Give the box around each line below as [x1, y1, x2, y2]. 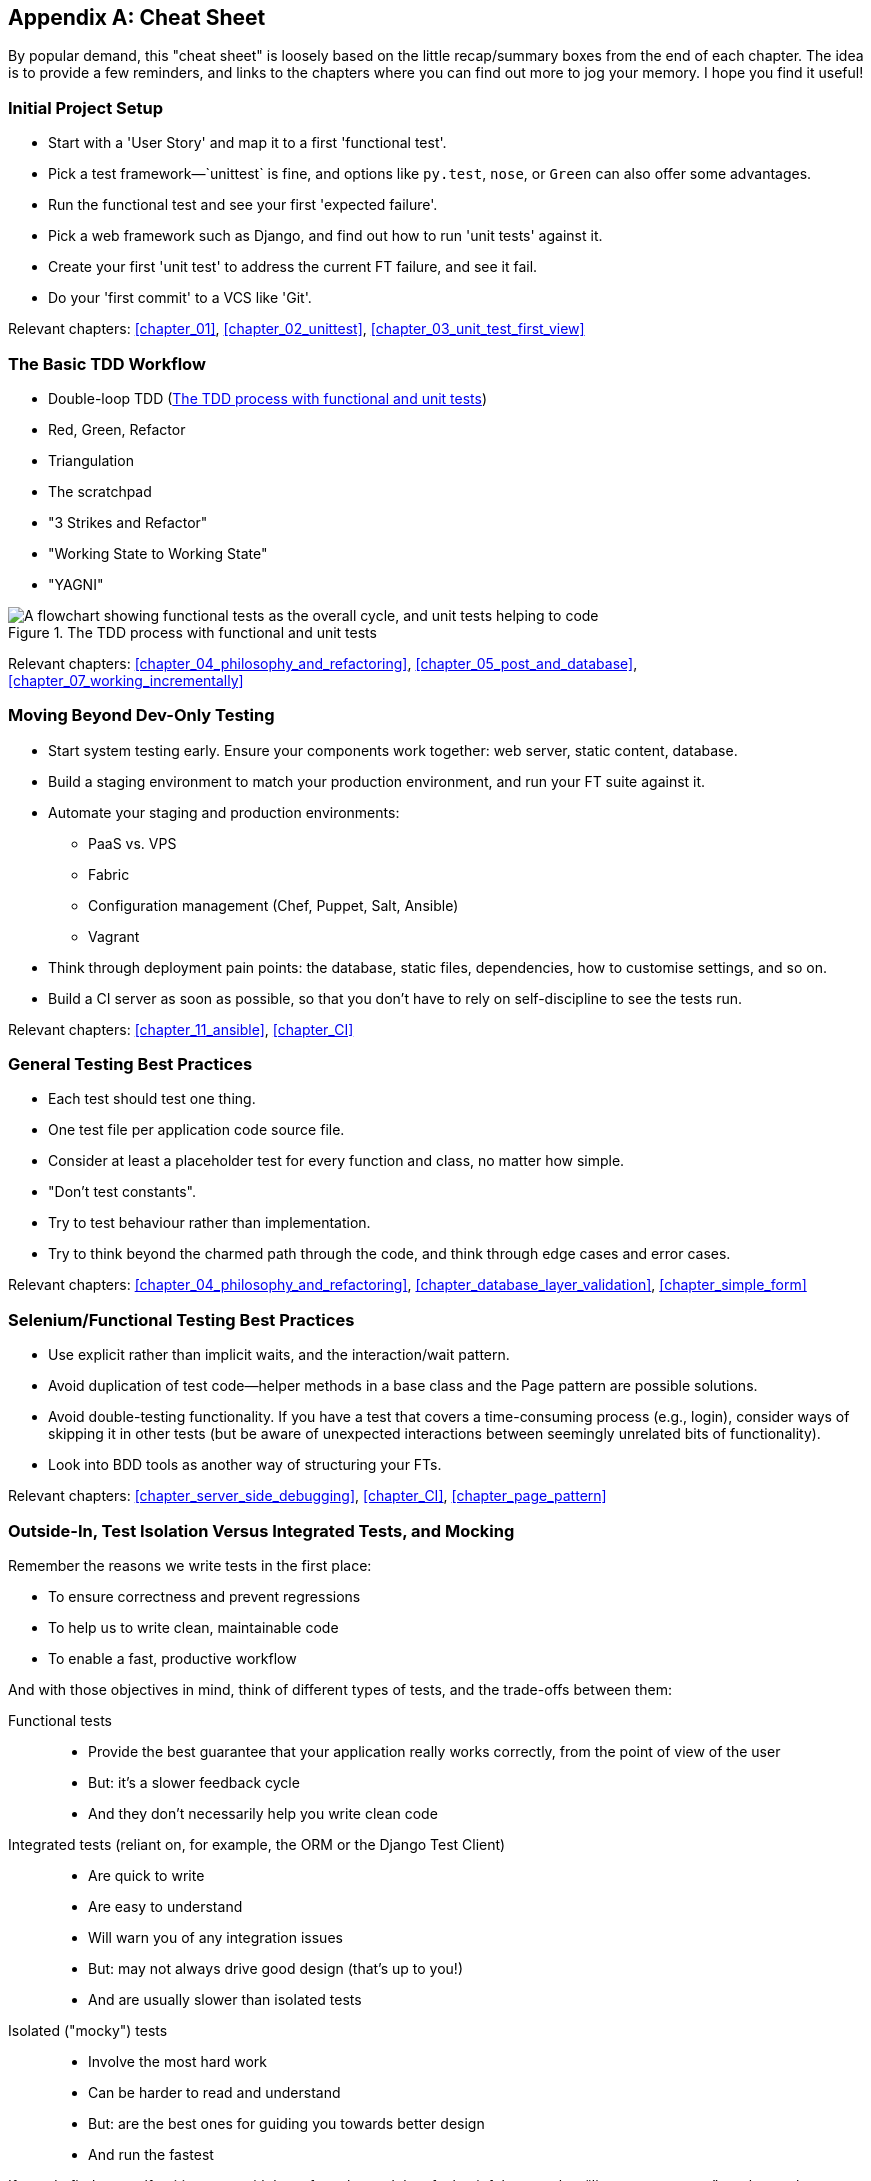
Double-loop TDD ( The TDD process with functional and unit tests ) [48, 389, 488, 407]
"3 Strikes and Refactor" [48, 513, 208, 531]
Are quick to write [88, 1866, 205, 1884]
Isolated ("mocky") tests [8, 2021, 168, 2039]
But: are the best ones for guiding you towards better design [88, 2114, 485, 2132]
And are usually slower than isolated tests [88, 1990, 362, 2008]
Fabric [88, 865, 130, 883]
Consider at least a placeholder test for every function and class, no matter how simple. [48, 1152, 625, 1170]
